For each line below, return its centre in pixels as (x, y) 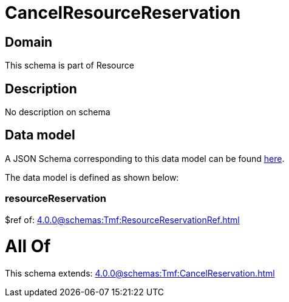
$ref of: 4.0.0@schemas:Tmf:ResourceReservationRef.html (122, 220)
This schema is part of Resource (70, 65)
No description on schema (58, 112)
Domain (29, 42)
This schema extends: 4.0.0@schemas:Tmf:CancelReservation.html (140, 273)
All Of (28, 247)
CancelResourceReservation (123, 13)
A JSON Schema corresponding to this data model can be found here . (145, 158)
